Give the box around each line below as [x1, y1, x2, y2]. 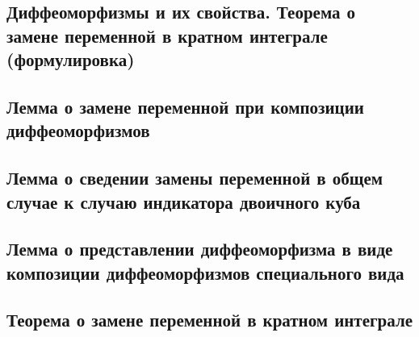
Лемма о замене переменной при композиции [6, 94, 364, 119]
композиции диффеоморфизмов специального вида [6, 260, 404, 285]
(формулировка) [6, 47, 135, 72]
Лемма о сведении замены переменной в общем [6, 165, 383, 190]
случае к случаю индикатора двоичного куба [6, 189, 361, 214]
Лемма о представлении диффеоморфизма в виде [6, 236, 393, 261]
